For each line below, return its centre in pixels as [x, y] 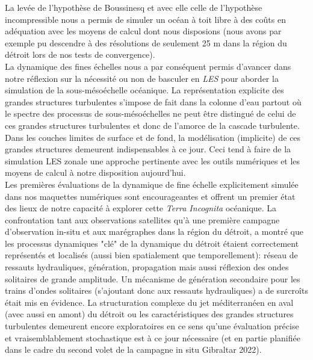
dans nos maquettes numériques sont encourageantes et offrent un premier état [150, 196]
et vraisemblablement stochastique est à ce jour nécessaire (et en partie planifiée [153, 337]
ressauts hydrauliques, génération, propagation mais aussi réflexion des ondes [147, 267]
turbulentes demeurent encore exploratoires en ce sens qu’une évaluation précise [152, 326]
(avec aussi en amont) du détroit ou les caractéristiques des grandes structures [149, 314]
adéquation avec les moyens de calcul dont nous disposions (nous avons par [143, 31]
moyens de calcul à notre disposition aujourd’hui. [95, 172]
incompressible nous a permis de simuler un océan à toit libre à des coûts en [145, 19]
